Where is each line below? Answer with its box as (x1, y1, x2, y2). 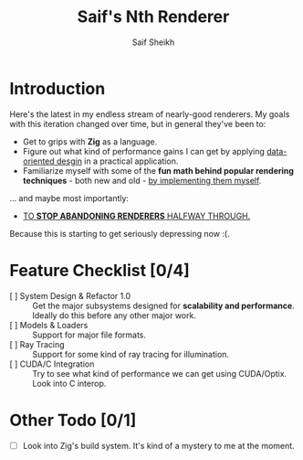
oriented (22, 155, 55, 166)
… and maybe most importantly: (9, 192, 130, 203)
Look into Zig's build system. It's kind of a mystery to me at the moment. (22, 440, 295, 451)
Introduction (9, 78, 106, 99)
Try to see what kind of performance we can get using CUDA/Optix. (32, 368, 287, 379)
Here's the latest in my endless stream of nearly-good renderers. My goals (9, 108, 290, 120)
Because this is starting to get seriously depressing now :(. (9, 228, 230, 239)
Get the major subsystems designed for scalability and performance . (32, 300, 295, 311)
